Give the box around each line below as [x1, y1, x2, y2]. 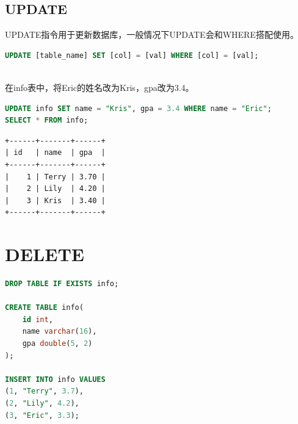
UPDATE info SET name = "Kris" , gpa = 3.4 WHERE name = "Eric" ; [5, 104, 272, 113]
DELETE [5, 242, 84, 267]
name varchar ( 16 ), [22, 327, 97, 336]
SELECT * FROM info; [5, 116, 89, 125]
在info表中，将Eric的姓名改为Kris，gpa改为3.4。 [5, 81, 194, 93]
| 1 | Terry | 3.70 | [5, 172, 106, 181]
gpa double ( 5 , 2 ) [22, 339, 93, 348]
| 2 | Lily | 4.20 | [5, 184, 106, 193]
